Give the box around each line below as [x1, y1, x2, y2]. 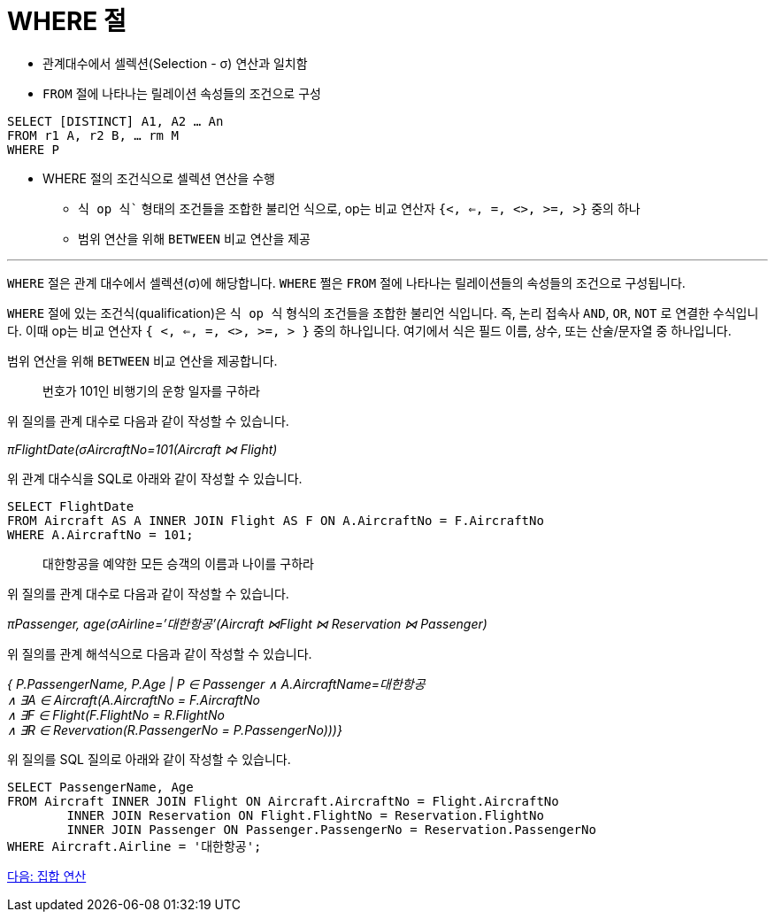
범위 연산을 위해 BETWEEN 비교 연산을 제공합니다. [7, 352, 278, 368]
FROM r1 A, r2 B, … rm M [7, 127, 179, 143]
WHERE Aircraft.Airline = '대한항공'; [7, 838, 262, 853]
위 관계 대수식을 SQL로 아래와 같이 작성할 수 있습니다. [7, 470, 303, 486]
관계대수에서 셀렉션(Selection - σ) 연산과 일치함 [42, 55, 308, 71]
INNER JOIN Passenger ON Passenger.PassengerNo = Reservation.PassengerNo [66, 822, 596, 837]
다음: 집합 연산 [7, 868, 87, 884]
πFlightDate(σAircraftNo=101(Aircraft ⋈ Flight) [7, 441, 278, 457]
